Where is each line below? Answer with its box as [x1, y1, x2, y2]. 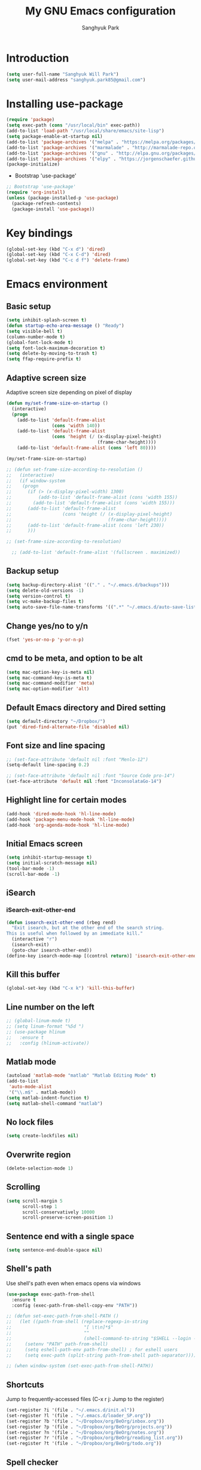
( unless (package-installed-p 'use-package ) [6, 195, 119, 201]
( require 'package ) [6, 117, 55, 123]
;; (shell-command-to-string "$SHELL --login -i [6, 1335, 199, 1341]
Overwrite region [6, 1149, 71, 1159]
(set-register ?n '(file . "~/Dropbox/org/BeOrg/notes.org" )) [6, 1429, 165, 1435]
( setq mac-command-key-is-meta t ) [6, 674, 93, 681]
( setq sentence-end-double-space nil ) [6, 1247, 103, 1254]
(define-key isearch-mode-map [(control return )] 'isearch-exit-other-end [6, 953, 197, 959]
